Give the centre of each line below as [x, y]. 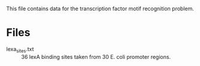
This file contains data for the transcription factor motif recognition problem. [100, 9]
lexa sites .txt [20, 50]
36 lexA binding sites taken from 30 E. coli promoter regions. [96, 56]
